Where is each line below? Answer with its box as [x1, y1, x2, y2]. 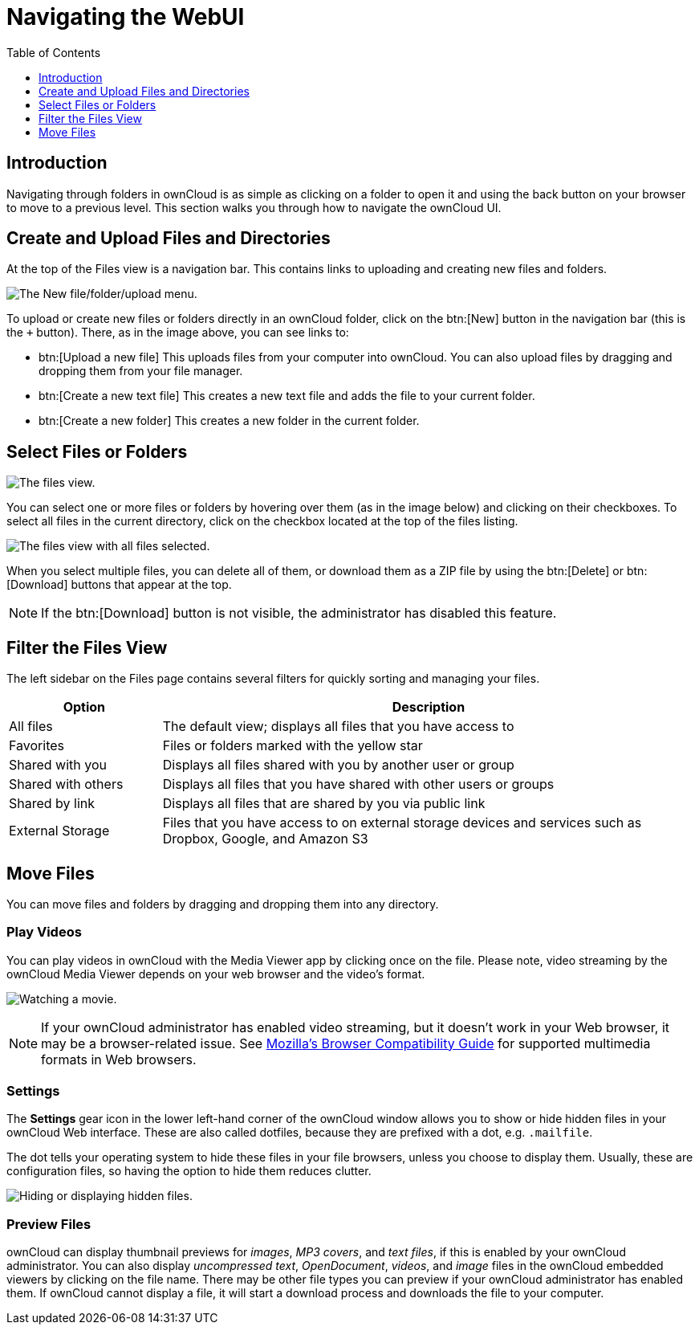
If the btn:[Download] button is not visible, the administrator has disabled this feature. [41, 605, 557, 622]
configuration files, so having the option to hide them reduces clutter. [6, 1164, 372, 1178]
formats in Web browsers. [41, 1051, 197, 1068]
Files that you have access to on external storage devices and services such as [162, 815, 642, 831]
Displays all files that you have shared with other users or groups [162, 776, 555, 793]
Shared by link [9, 795, 96, 812]
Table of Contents [6, 45, 101, 59]
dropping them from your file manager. [39, 364, 243, 378]
